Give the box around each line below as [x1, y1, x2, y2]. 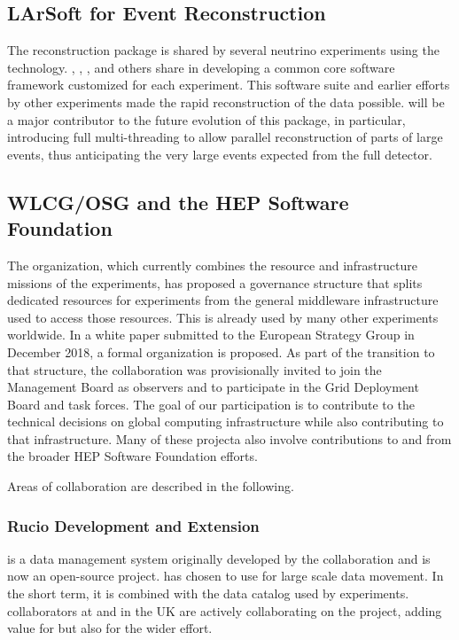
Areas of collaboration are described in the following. [7, 477, 294, 496]
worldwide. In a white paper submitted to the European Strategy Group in [7, 325, 415, 344]
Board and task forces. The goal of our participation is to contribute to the [7, 394, 415, 413]
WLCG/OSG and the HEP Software [7, 188, 349, 215]
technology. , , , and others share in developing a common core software [7, 58, 395, 76]
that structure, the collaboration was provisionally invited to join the [7, 360, 382, 379]
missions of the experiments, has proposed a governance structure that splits [7, 273, 423, 292]
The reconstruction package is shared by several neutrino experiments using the [7, 41, 440, 59]
